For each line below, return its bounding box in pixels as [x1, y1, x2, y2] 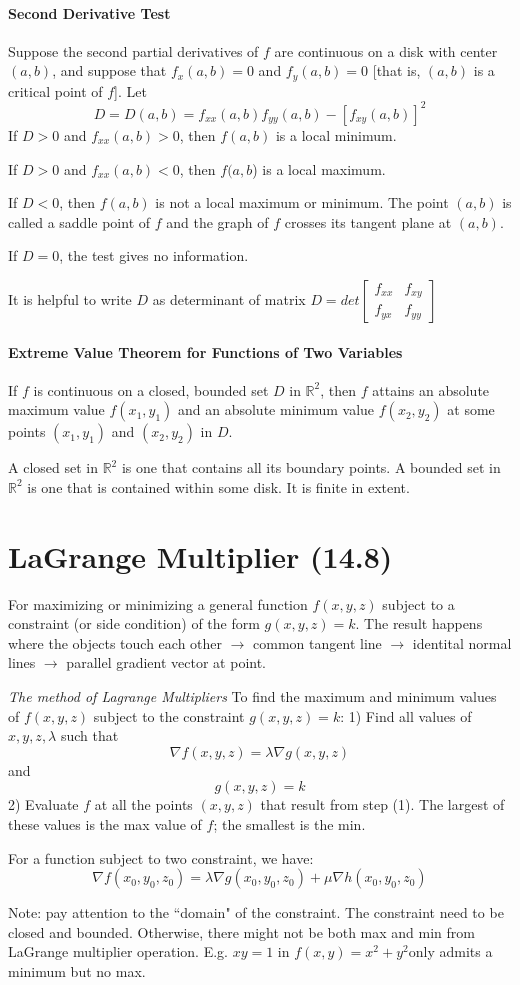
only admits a [408, 941, 493, 962]
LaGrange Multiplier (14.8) [8, 535, 393, 576]
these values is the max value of [8, 813, 202, 834]
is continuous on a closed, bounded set [33, 379, 269, 400]
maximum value [8, 399, 105, 420]
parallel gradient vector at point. [66, 652, 267, 673]
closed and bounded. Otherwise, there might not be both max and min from [8, 921, 475, 942]
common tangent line [253, 632, 382, 653]
